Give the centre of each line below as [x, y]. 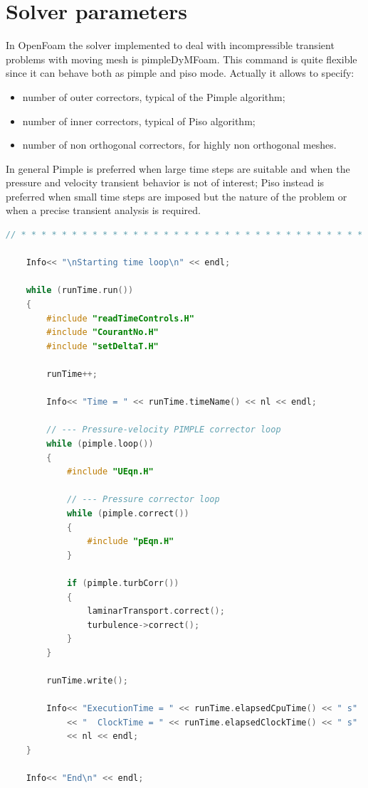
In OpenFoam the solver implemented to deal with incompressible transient [170, 45]
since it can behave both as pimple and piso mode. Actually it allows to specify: [180, 73]
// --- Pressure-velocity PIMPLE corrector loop [164, 430]
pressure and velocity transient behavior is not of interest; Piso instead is [165, 182]
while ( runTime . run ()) [80, 291]
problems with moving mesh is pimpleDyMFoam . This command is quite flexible [182, 59]
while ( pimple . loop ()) [100, 443]
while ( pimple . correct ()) [128, 513]
